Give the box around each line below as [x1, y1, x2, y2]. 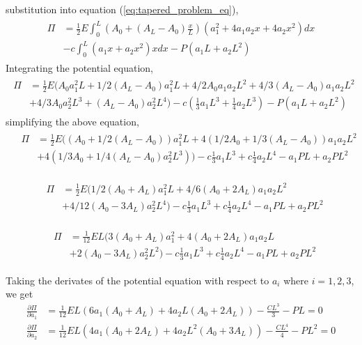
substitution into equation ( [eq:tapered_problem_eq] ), [6, 2, 239, 16]
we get [6, 286, 33, 301]
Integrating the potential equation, [6, 61, 154, 75]
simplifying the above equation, [6, 114, 139, 129]
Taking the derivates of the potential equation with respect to [6, 273, 269, 287]
